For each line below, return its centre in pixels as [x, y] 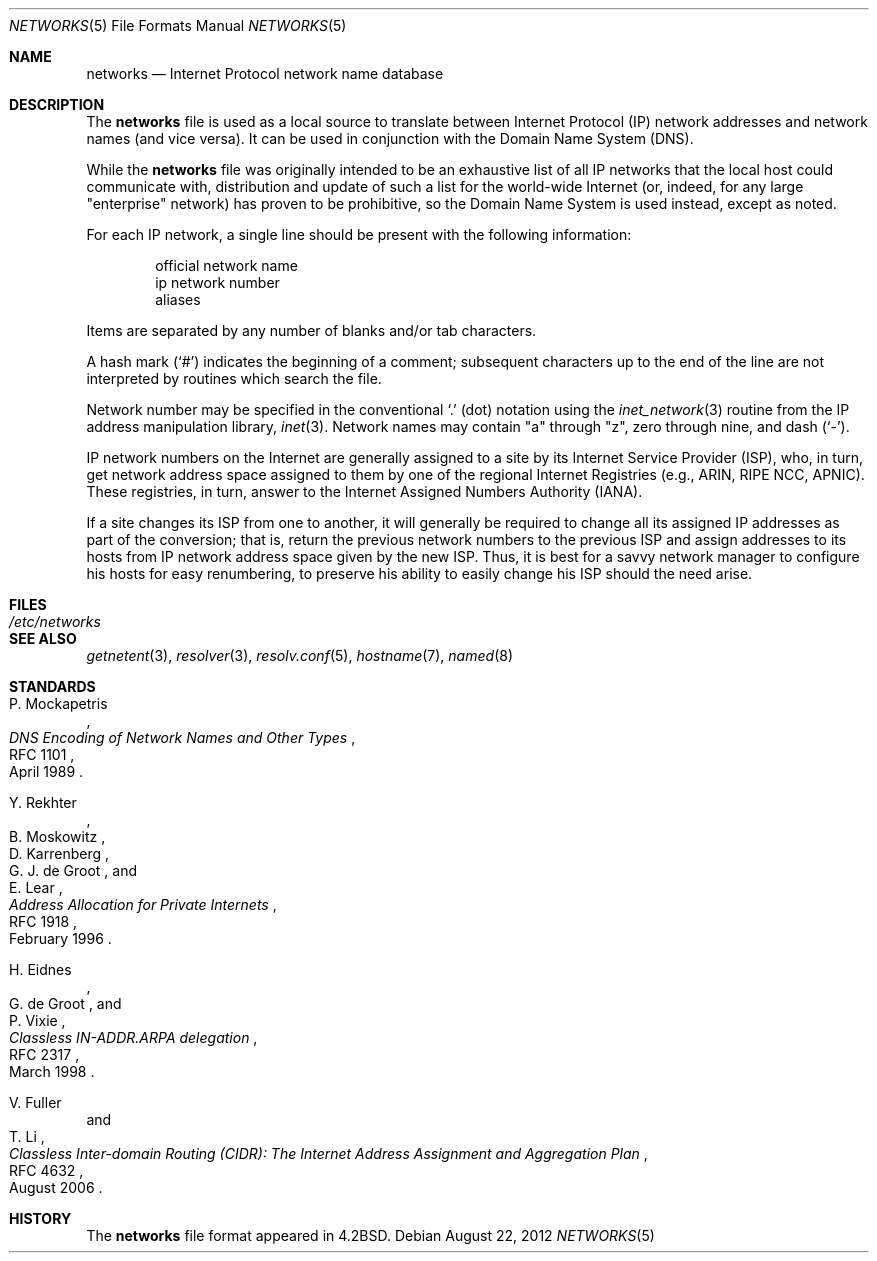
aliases [178, 299]
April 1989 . [46, 771]
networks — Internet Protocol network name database [265, 73]
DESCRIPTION [57, 104]
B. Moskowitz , [57, 836]
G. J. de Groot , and [73, 870]
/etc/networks [55, 621]
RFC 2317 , [44, 1054]
